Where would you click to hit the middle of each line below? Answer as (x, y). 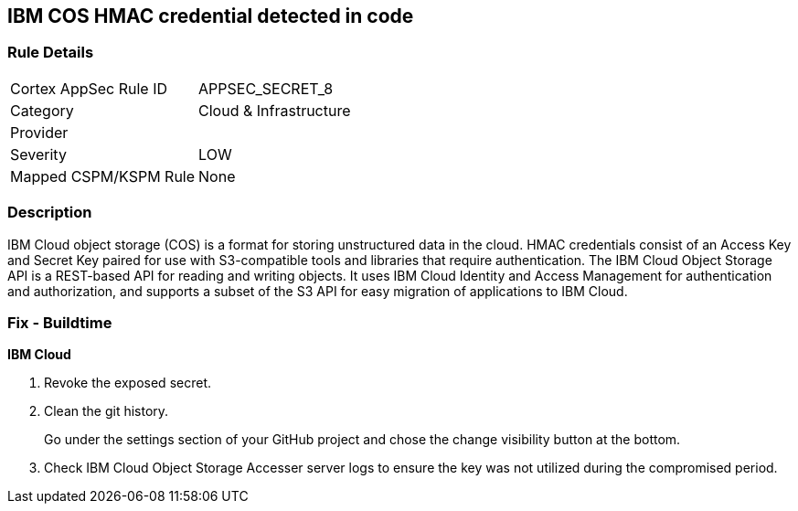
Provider (39, 132)
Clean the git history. (106, 411)
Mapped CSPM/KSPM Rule (103, 176)
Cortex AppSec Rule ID (89, 88)
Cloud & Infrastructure (275, 110)
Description (50, 213)
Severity (38, 154)
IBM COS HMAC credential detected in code (211, 16)
